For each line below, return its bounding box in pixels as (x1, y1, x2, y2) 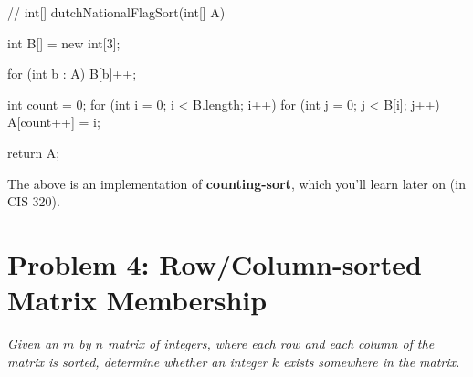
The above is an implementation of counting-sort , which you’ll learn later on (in (7, 173, 466, 193)
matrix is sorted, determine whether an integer (7, 351, 268, 371)
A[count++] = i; (7, 112, 100, 131)
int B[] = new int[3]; (7, 33, 121, 52)
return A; (7, 142, 60, 162)
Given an (7, 334, 58, 353)
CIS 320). (7, 192, 60, 211)
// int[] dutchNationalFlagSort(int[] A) (7, 3, 226, 21)
